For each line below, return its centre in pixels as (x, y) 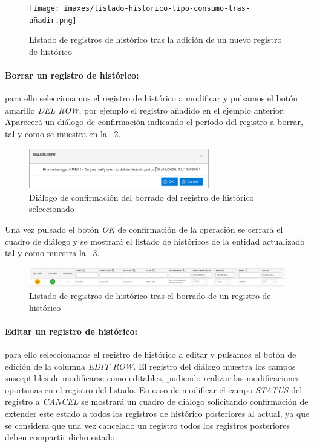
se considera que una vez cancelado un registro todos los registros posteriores (148, 425)
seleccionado (52, 209)
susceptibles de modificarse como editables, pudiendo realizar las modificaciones (152, 378)
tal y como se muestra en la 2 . (63, 134)
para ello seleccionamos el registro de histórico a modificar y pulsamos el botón (152, 98)
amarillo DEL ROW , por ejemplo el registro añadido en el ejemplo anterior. (145, 110)
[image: (44, 8)
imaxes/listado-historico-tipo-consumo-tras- (157, 8)
